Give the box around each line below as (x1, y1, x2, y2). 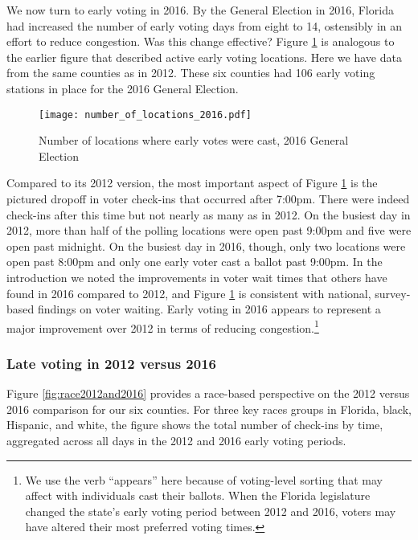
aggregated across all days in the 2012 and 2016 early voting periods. (6, 432, 346, 448)
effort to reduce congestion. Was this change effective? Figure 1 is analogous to (6, 33, 395, 50)
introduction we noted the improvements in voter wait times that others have (6, 268, 387, 285)
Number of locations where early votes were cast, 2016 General (39, 132, 349, 149)
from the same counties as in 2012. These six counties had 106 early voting (6, 64, 375, 81)
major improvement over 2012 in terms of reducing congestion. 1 (6, 317, 319, 336)
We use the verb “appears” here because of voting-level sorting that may (25, 471, 383, 488)
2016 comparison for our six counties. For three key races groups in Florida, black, (6, 400, 412, 417)
